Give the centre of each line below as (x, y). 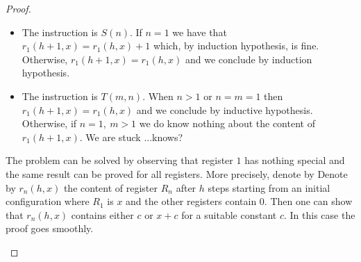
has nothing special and (295, 160)
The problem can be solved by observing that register (119, 160)
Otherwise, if (49, 123)
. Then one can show (308, 201)
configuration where (48, 201)
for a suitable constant (229, 214)
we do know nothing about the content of (227, 123)
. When (158, 96)
